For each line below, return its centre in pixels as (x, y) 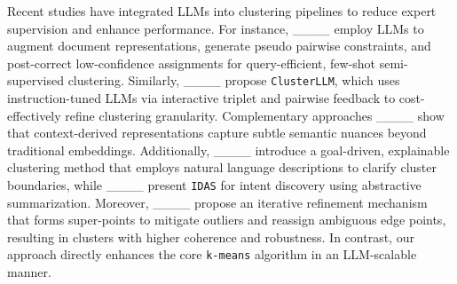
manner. (29, 272)
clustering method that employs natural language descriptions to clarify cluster (222, 167)
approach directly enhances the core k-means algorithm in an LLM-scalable (212, 254)
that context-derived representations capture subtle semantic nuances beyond (217, 133)
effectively (34, 115)
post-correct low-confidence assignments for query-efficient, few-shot (192, 63)
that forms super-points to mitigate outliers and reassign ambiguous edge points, (227, 220)
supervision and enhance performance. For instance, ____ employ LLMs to (216, 28)
